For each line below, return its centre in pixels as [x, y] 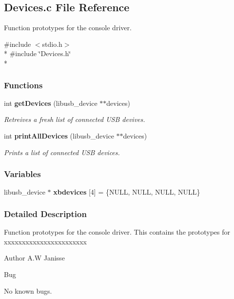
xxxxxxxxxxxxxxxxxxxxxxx [46, 241]
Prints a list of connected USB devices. [62, 152]
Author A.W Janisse [34, 258]
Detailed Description [45, 213]
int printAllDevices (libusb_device [59, 135]
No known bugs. [28, 290]
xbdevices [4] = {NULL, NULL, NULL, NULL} [127, 192]
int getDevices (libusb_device [51, 103]
